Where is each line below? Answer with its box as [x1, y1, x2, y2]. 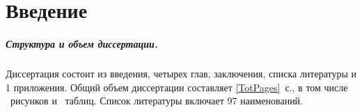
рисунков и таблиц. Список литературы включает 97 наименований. [10, 93, 304, 108]
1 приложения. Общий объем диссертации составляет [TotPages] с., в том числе [6, 80, 348, 94]
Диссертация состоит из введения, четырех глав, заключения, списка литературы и [6, 66, 356, 80]
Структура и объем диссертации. [6, 36, 158, 50]
